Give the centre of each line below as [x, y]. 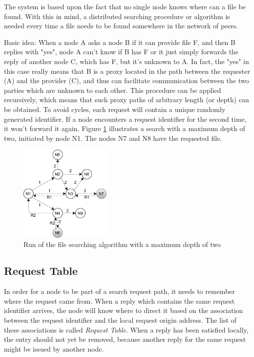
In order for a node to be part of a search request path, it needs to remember [120, 291]
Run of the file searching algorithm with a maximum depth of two [122, 244]
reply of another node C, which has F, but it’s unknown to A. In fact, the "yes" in [127, 61]
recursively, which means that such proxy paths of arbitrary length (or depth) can [127, 100]
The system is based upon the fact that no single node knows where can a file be [125, 6]
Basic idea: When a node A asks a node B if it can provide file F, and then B [120, 42]
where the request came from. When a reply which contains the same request [119, 301]
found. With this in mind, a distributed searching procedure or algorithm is [117, 16]
